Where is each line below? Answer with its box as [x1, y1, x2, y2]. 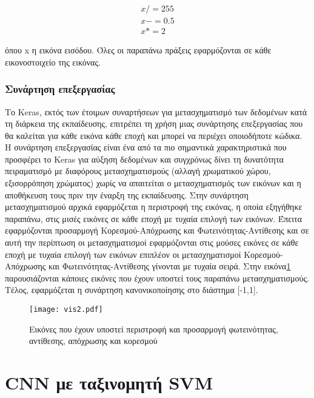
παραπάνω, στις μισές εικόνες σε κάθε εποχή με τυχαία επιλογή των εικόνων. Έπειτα [5, 212, 302, 224]
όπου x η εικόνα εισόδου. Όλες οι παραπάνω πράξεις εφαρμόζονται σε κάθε [5, 44, 272, 56]
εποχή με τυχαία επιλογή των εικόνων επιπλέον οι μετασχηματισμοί [5, 248, 241, 260]
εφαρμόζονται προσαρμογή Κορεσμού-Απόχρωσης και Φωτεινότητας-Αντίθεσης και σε [5, 224, 309, 237]
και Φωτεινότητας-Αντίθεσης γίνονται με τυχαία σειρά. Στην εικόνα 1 [48, 260, 291, 272]
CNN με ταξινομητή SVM [5, 370, 213, 395]
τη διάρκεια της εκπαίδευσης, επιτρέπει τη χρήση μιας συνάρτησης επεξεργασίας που [5, 117, 303, 130]
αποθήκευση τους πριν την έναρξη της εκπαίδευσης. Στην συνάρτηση [5, 188, 249, 201]
